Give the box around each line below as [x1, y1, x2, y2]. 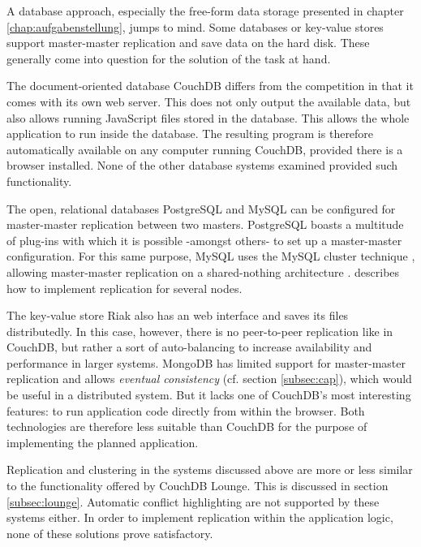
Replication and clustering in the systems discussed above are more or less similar [6, 461, 413, 478]
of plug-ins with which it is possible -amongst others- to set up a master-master [6, 231, 402, 248]
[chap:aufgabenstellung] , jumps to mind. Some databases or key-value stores [6, 18, 384, 35]
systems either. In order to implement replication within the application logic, [6, 509, 393, 526]
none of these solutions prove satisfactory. [6, 524, 213, 541]
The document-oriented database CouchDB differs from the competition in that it [6, 77, 414, 94]
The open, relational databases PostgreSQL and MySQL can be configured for [6, 200, 396, 217]
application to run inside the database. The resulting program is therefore [6, 125, 374, 142]
